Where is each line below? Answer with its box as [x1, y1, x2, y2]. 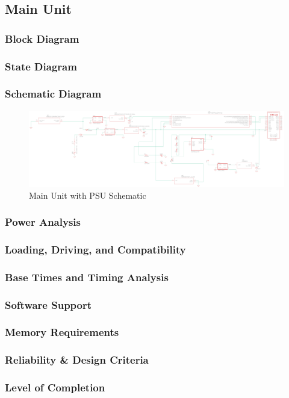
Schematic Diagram [5, 86, 102, 101]
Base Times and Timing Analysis [5, 269, 169, 284]
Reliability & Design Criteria [5, 352, 149, 367]
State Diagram [5, 58, 77, 73]
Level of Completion [5, 380, 105, 395]
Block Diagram [5, 31, 79, 46]
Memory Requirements [5, 325, 119, 340]
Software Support [5, 297, 92, 312]
